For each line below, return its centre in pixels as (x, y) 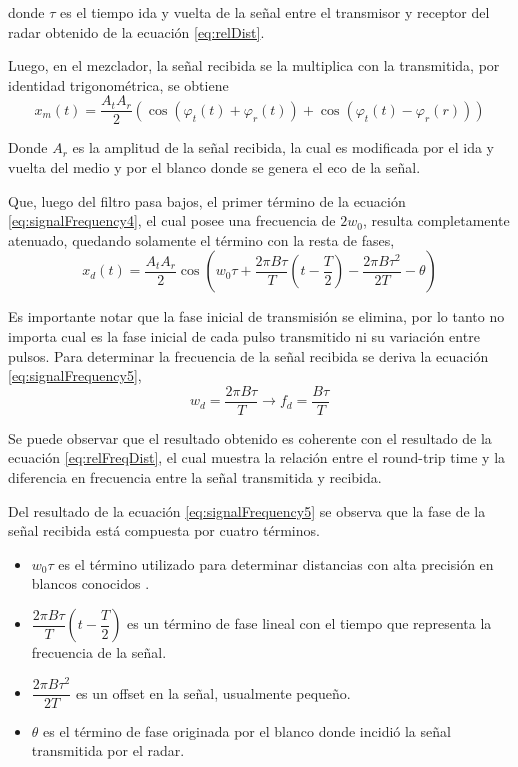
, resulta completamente (436, 220)
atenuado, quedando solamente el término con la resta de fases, (201, 239)
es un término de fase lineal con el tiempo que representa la (309, 623)
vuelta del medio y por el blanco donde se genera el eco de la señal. (214, 167)
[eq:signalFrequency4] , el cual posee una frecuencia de (172, 220)
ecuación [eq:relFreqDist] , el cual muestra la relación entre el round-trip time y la (257, 457)
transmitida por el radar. (108, 750)
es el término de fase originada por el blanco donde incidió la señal (247, 730)
